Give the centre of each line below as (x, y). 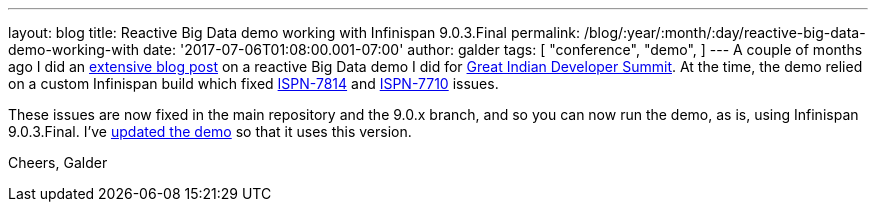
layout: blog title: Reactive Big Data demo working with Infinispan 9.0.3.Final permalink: (294, 32)
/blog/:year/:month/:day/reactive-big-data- (724, 32)
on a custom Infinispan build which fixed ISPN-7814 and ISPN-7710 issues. (253, 83)
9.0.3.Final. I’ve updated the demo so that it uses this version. (210, 131)
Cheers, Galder (58, 162)
